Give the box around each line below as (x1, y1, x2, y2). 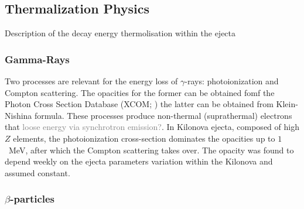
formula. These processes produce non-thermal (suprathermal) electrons (35, 109, 292, 121)
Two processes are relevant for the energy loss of (5, 75, 178, 87)
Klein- (276, 98, 298, 110)
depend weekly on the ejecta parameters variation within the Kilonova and (5, 155, 273, 167)
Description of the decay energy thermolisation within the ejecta (5, 27, 236, 39)
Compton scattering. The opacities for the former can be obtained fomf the (5, 86, 275, 98)
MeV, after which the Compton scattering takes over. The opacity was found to (8, 143, 294, 156)
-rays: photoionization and (185, 75, 279, 87)
